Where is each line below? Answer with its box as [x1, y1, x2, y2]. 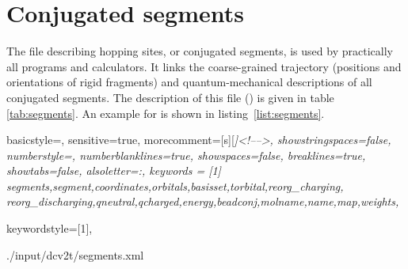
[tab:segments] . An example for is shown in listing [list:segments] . [6, 104, 325, 121]
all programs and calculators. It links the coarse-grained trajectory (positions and [6, 58, 402, 74]
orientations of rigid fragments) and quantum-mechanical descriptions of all [6, 74, 372, 90]
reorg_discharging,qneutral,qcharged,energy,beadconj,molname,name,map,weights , [6, 193, 399, 210]
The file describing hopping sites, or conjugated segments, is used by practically [6, 43, 393, 59]
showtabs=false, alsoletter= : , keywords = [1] [6, 162, 221, 179]
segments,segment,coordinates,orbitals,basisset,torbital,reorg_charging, [6, 177, 344, 194]
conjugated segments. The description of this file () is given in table [6, 89, 334, 105]
